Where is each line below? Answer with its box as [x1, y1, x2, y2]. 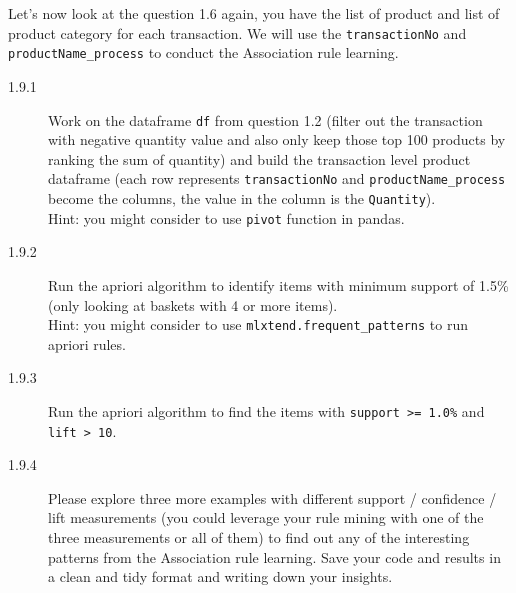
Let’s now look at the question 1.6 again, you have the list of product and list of [8, 3, 500, 23]
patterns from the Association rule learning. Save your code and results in [48, 546, 501, 567]
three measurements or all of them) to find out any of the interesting [48, 527, 470, 548]
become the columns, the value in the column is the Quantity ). [48, 188, 436, 208]
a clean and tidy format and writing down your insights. [48, 566, 393, 587]
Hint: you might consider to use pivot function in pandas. [48, 207, 405, 228]
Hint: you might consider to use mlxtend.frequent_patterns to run [48, 314, 468, 335]
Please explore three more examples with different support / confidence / [48, 487, 497, 508]
